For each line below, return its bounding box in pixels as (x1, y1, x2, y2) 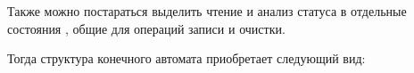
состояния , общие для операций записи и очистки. (7, 19, 286, 37)
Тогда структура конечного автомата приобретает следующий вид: (7, 49, 366, 68)
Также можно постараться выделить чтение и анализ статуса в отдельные (7, 2, 407, 20)
